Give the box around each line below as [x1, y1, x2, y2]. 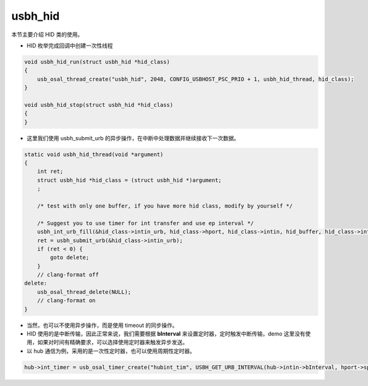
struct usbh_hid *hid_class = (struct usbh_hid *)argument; [37, 176, 222, 184]
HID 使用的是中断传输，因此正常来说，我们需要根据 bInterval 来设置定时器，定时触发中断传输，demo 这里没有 [26, 330, 306, 337]
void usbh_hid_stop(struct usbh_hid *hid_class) [24, 101, 174, 108]
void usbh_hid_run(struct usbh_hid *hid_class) [24, 58, 170, 65]
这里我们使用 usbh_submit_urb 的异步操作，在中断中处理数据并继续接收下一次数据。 [26, 134, 239, 141]
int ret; [37, 168, 64, 175]
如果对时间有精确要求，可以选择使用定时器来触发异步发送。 [37, 339, 188, 346]
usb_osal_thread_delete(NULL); [37, 288, 131, 295]
